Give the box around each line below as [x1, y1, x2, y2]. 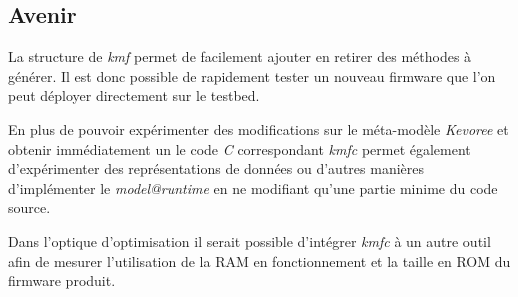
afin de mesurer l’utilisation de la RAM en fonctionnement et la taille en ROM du [8, 250, 511, 271]
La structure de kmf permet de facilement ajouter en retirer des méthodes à [8, 46, 472, 67]
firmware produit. [8, 270, 116, 291]
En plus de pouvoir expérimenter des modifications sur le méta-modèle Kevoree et [8, 118, 509, 139]
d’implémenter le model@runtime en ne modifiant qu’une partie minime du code [8, 177, 498, 198]
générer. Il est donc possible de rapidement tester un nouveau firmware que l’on [8, 65, 496, 86]
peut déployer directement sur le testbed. [8, 85, 260, 106]
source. [8, 197, 51, 218]
